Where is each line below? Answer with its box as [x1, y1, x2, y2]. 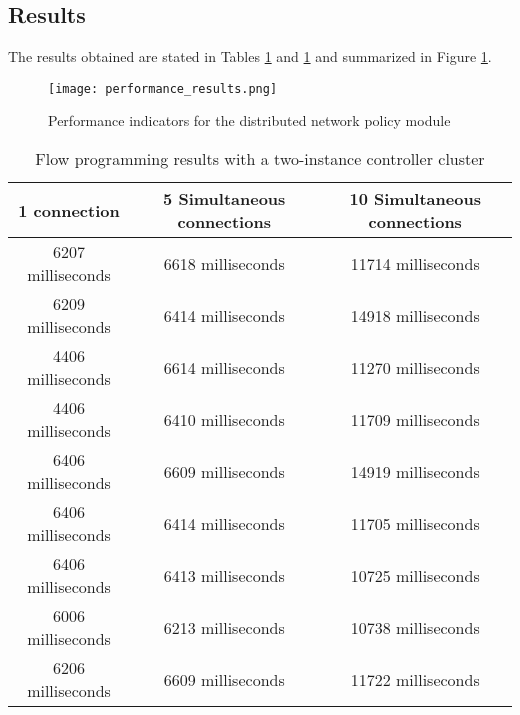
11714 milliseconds [350, 251, 480, 275]
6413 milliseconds [163, 563, 285, 587]
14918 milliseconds [350, 303, 480, 327]
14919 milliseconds [350, 459, 480, 483]
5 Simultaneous [163, 187, 286, 211]
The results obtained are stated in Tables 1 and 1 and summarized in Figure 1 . [8, 46, 492, 67]
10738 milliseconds [350, 615, 480, 639]
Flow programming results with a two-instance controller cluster [35, 147, 485, 171]
